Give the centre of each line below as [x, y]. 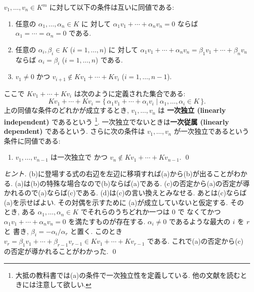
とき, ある [20, 212]
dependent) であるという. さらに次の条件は [74, 131]
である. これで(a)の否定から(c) [195, 241]
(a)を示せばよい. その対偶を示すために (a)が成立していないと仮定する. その [124, 202]
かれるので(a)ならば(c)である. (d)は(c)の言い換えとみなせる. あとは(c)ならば [125, 193]
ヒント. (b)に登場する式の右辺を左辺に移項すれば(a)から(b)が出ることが [119, 174]
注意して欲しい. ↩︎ [64, 284]
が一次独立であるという [211, 131]
